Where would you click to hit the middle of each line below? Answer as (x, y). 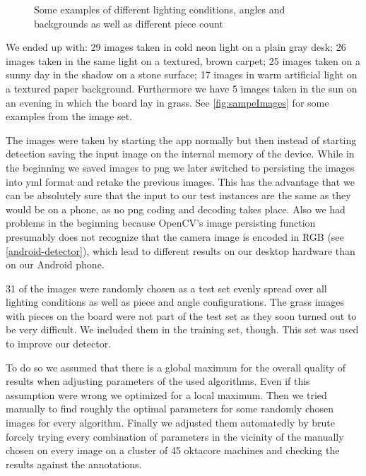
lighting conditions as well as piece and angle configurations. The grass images (175, 302)
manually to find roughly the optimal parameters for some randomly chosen (170, 409)
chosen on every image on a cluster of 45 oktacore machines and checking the (173, 450)
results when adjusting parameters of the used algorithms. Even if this (158, 381)
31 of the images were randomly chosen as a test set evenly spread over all (166, 288)
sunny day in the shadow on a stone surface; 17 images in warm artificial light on (182, 75)
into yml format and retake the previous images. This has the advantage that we (180, 181)
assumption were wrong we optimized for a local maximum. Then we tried (166, 394)
